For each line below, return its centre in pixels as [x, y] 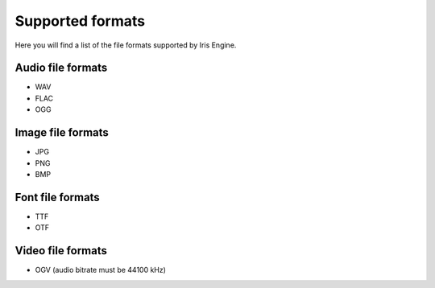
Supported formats [80, 21]
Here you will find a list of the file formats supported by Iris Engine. [126, 45]
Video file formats [61, 251]
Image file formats [62, 133]
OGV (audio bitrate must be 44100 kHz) [101, 270]
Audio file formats [61, 68]
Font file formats [57, 197]
